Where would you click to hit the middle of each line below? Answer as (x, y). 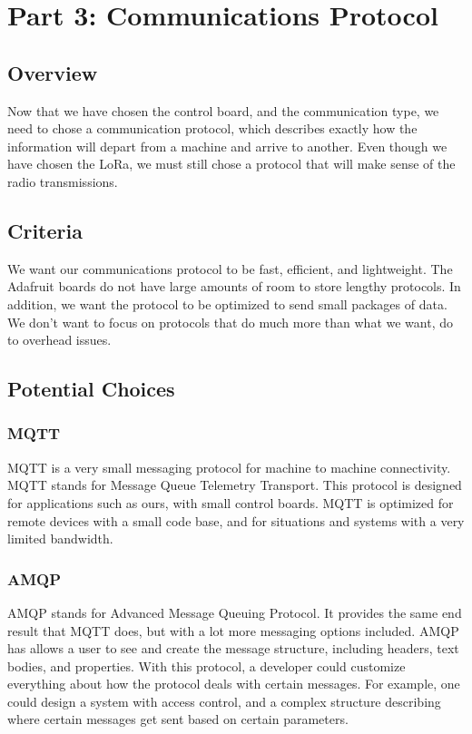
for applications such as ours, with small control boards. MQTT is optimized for (231, 502)
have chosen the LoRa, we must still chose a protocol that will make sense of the (231, 164)
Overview (53, 72)
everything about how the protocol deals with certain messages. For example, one (234, 684)
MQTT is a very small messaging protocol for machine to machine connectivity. (229, 467)
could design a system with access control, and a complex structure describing (224, 701)
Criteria (45, 230)
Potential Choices (91, 389)
